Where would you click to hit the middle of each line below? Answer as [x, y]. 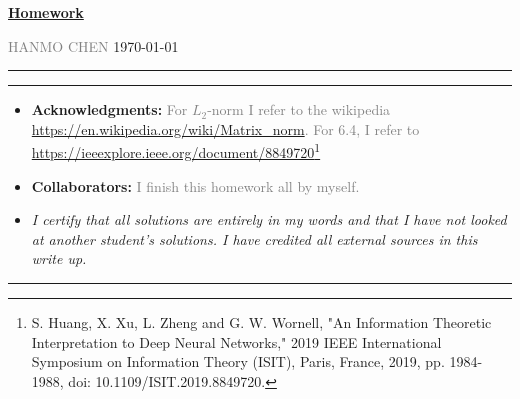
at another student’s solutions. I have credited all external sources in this [254, 238]
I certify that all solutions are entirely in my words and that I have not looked [269, 219]
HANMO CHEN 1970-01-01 [93, 45]
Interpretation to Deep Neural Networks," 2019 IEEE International [236, 341]
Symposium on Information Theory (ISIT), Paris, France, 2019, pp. [238, 361]
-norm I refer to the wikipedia [299, 109]
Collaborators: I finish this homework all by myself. [195, 185]
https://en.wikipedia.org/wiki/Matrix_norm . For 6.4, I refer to [225, 128]
